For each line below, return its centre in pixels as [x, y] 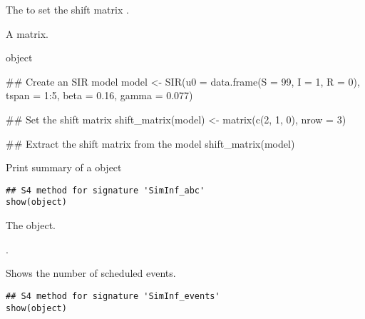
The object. [31, 225]
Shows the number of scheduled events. [91, 273]
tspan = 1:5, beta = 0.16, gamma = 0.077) [99, 95]
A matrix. [27, 33]
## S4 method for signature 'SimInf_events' [113, 296]
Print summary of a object [64, 167]
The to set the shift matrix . [67, 9]
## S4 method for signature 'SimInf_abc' [106, 190]
